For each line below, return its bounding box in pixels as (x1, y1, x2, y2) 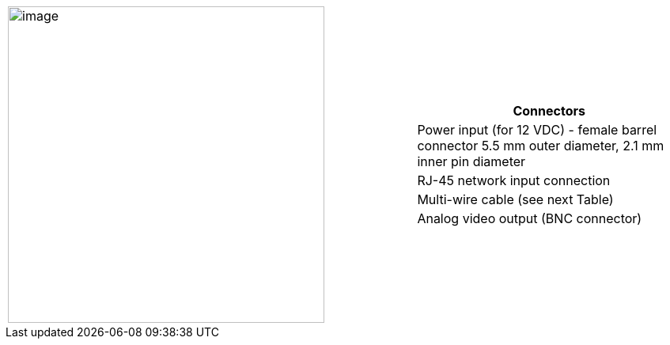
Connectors (513, 103, 585, 119)
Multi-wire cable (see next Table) (417, 191, 614, 207)
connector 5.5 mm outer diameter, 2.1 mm (417, 138, 664, 154)
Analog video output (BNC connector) (417, 210, 642, 226)
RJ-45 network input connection (417, 172, 611, 188)
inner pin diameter (417, 154, 526, 169)
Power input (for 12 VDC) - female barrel (417, 122, 657, 138)
